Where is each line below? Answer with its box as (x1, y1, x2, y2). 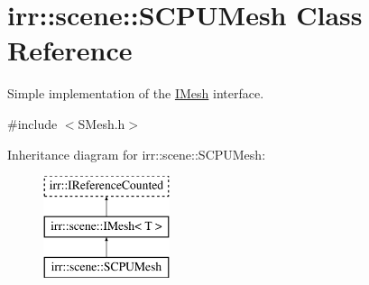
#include (7, 114, 58, 133)
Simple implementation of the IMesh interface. (7, 84, 264, 103)
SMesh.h (78, 114, 125, 133)
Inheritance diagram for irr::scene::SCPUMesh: (7, 144, 266, 163)
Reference (7, 32, 133, 69)
